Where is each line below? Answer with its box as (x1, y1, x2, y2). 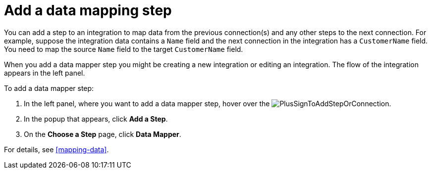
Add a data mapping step (4, 2, 172, 19)
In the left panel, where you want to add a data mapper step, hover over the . (24, 99, 391, 108)
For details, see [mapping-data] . (4, 145, 109, 154)
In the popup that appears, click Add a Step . (24, 114, 168, 123)
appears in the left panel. (4, 68, 85, 77)
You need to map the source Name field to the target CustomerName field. (4, 44, 243, 53)
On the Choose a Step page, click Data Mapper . (24, 130, 181, 138)
